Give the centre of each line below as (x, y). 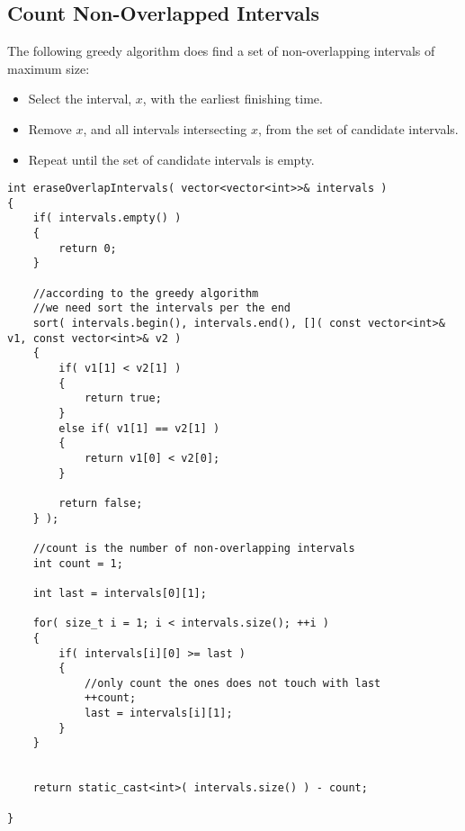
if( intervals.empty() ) (107, 218)
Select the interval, (80, 99)
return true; (123, 398)
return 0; (88, 248)
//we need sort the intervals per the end (161, 308)
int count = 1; (78, 563)
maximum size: (49, 68)
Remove (50, 128)
